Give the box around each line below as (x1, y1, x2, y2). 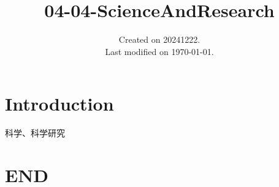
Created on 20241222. (118, 33, 201, 46)
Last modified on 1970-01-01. (105, 45, 214, 57)
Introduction (5, 91, 114, 116)
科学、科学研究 (5, 127, 65, 139)
